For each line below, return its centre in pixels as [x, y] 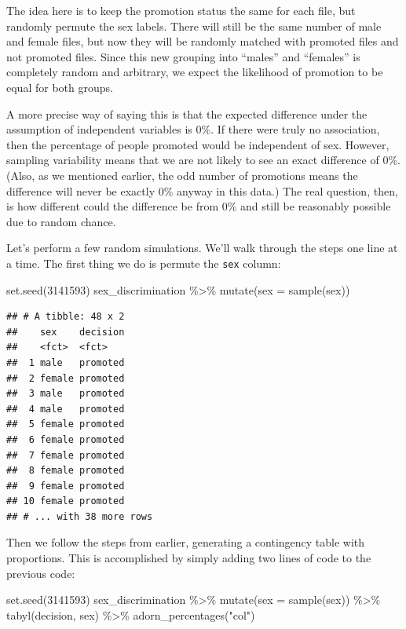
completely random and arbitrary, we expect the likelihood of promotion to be [195, 72]
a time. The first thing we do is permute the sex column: [144, 263]
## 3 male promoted [66, 394]
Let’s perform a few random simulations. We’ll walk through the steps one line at [202, 248]
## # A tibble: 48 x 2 [66, 317]
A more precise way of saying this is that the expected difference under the [187, 113]
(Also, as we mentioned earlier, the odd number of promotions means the [182, 175]
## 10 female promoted [66, 501]
